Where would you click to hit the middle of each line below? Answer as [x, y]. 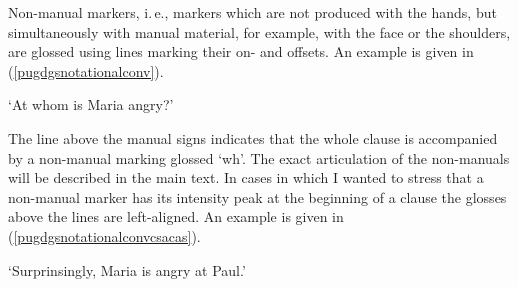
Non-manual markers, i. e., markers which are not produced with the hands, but [252, 12]
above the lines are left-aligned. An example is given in [176, 216]
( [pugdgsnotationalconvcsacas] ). [104, 235]
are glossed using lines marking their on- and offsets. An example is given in [241, 51]
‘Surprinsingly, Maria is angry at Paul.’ [127, 269]
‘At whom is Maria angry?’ [91, 104]
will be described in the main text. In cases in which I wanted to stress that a [246, 177]
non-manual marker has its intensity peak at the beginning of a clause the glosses [257, 196]
